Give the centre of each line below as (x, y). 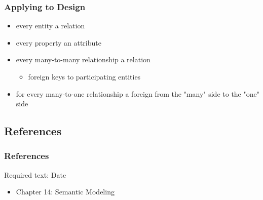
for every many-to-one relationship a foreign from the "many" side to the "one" (138, 93)
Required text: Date (35, 174)
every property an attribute (59, 42)
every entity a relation (50, 26)
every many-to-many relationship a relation (83, 59)
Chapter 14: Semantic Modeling (65, 192)
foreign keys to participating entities (84, 76)
